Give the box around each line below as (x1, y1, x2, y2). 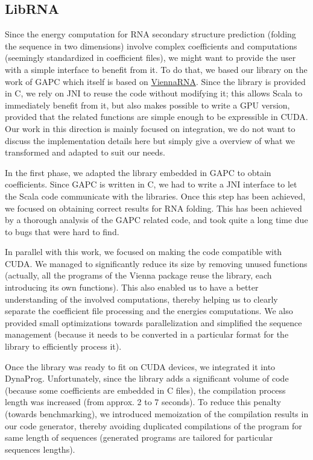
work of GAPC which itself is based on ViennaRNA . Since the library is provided (5, 75, 306, 87)
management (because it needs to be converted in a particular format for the (5, 328, 289, 341)
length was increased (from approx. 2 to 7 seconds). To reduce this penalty (5, 395, 281, 408)
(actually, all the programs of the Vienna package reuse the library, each (5, 269, 272, 282)
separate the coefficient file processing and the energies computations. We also (5, 304, 293, 317)
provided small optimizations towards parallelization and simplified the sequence (5, 316, 302, 329)
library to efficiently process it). (5, 340, 122, 353)
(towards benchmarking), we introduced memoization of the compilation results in (5, 408, 309, 420)
